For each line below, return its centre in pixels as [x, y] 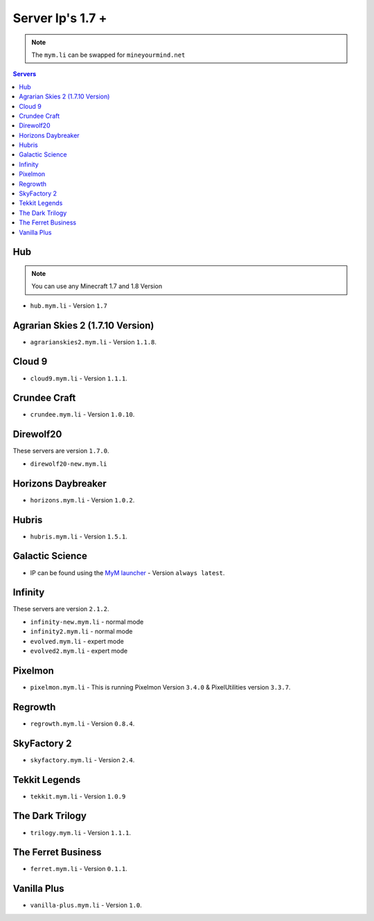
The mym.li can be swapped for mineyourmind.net [108, 55]
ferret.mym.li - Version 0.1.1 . [79, 869]
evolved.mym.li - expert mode [77, 641]
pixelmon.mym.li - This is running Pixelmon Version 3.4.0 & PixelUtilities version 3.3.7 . [160, 687]
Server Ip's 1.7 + [60, 18]
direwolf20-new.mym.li [69, 464]
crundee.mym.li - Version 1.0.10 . [82, 414]
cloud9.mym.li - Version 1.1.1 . [79, 378]
